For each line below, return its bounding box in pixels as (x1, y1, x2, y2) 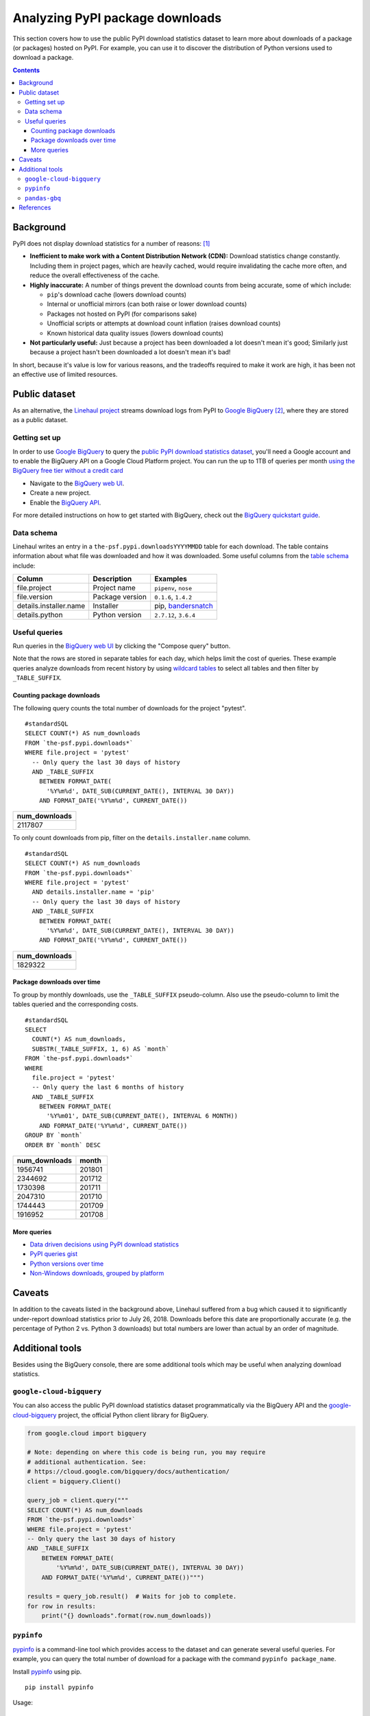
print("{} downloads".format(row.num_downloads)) (41, 1612, 212, 1620)
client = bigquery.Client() (27, 1477, 121, 1485)
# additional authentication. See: (27, 1458, 147, 1465)
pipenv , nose (154, 583, 193, 593)
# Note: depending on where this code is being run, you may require (27, 1448, 266, 1457)
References (18, 203, 51, 212)
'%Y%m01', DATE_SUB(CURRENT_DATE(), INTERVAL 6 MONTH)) (46, 1112, 238, 1120)
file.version (16, 592, 53, 602)
